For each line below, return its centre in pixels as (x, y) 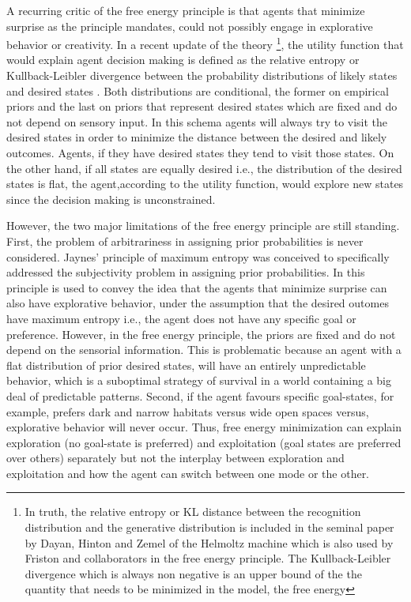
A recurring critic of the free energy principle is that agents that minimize (186, 10)
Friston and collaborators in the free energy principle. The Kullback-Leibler (208, 558)
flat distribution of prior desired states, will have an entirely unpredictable (186, 365)
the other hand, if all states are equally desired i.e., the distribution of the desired (204, 168)
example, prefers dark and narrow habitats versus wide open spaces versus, (188, 411)
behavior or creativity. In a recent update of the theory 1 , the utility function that (205, 43)
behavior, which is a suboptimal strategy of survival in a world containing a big (199, 380)
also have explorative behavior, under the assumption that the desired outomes (198, 303)
